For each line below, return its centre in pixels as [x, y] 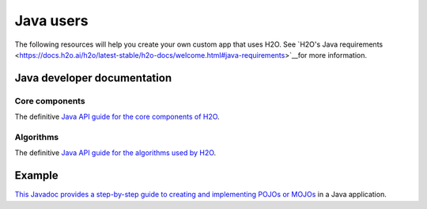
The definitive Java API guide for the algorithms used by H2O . [115, 153]
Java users [51, 21]
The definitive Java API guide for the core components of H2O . [117, 117]
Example [36, 175]
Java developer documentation [93, 78]
